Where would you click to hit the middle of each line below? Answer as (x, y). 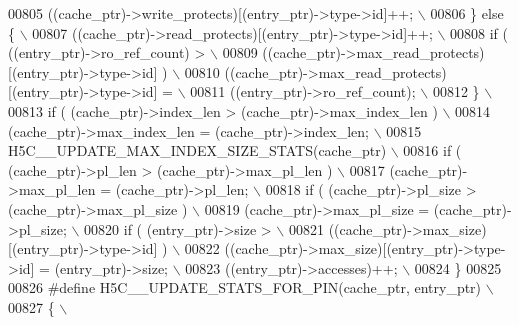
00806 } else (467, 13)
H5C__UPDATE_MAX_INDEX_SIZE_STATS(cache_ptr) (197, 150)
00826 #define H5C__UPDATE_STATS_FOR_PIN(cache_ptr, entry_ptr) (245, 287)
